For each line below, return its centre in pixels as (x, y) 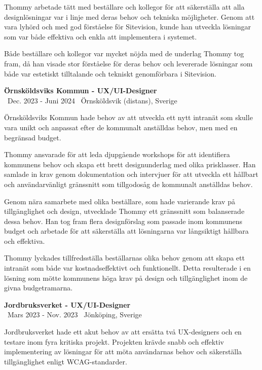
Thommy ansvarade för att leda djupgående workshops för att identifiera (117, 154)
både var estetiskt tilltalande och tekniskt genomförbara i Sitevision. (110, 73)
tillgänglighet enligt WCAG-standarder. (66, 361)
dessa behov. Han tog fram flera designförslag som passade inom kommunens (123, 221)
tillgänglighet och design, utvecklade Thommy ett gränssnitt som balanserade (124, 211)
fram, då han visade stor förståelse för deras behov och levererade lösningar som (128, 63)
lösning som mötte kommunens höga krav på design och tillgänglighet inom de (126, 277)
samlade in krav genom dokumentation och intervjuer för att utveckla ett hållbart (131, 174)
